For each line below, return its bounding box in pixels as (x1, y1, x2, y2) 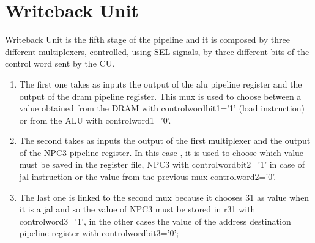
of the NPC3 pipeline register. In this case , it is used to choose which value (19, 146, 304, 159)
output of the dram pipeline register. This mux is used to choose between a (19, 89, 302, 102)
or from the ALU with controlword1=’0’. (19, 113, 171, 126)
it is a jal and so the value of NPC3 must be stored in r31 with (19, 203, 256, 215)
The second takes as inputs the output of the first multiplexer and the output (19, 134, 311, 147)
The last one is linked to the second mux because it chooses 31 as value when (19, 190, 309, 203)
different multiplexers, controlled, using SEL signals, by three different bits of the (5, 45, 309, 58)
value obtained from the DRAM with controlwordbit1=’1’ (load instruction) (19, 102, 305, 114)
